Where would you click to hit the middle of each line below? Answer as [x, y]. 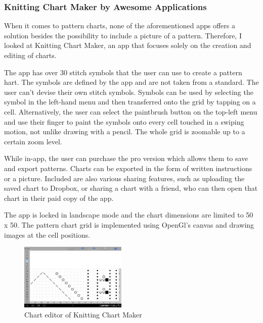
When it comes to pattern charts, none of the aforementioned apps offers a [120, 25]
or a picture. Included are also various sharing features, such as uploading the [124, 178]
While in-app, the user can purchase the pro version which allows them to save [126, 158]
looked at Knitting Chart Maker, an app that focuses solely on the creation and [128, 45]
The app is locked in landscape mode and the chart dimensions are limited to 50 [129, 215]
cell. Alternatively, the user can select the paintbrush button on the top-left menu [131, 111]
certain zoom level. [33, 141]
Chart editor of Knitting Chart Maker [83, 314]
